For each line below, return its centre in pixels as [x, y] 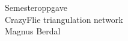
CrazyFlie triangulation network [64, 19]
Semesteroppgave [36, 7]
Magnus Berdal [33, 31]
